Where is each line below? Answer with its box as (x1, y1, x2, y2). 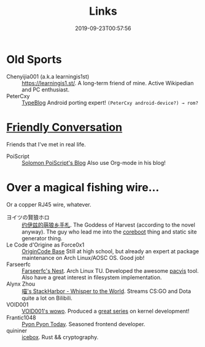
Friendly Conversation (6, 120, 123, 134)
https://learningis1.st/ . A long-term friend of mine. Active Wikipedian (21, 79, 194, 86)
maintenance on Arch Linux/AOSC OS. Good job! (21, 254, 145, 261)
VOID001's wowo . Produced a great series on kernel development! (21, 307, 190, 315)
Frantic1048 (6, 314, 36, 321)
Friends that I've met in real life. (6, 140, 86, 148)
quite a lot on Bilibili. (21, 294, 72, 302)
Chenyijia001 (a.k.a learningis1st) (6, 72, 90, 80)
